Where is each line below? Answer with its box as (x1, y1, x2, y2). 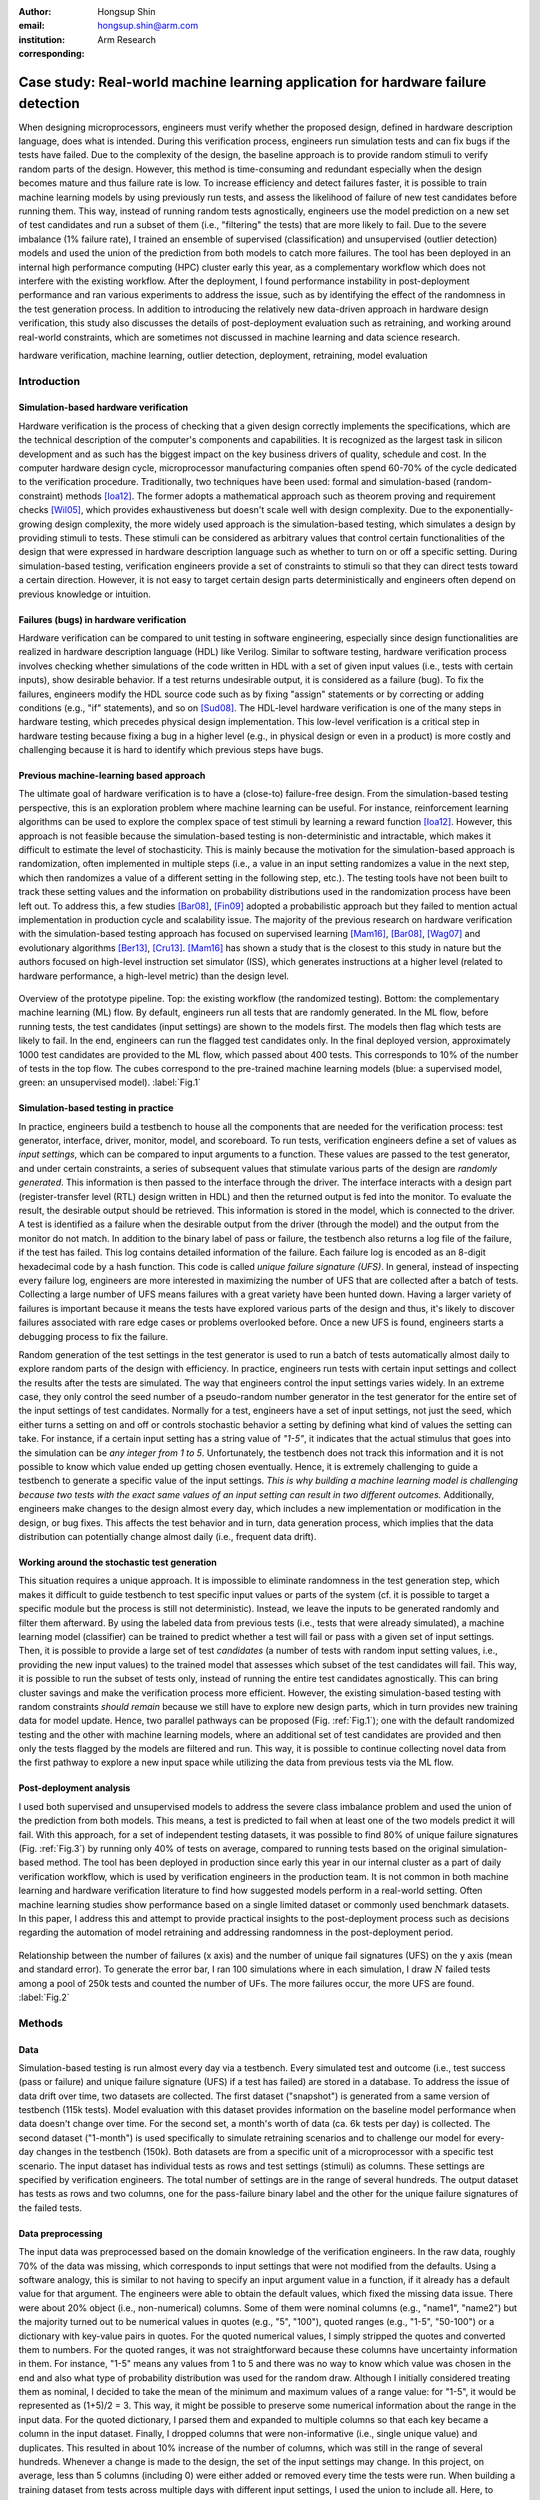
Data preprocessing (18, 2227, 103, 2239)
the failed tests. (18, 2201, 83, 2214)
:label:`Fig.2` (18, 1991, 70, 2003)
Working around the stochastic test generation (18, 1556, 217, 1568)
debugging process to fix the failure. (18, 1330, 169, 1342)
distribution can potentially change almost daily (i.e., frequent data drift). (18, 1531, 317, 1542)
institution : (18, 33, 66, 45)
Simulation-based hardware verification (18, 401, 189, 414)
